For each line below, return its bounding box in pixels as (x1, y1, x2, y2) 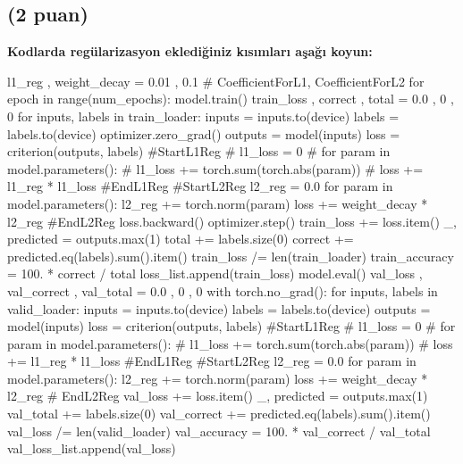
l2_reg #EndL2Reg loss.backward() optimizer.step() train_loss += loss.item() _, (7, 211, 457, 230)
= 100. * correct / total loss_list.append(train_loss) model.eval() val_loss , (7, 264, 423, 283)
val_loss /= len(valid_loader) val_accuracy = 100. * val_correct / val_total (7, 421, 431, 440)
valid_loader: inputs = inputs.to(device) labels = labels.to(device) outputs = (7, 299, 431, 318)
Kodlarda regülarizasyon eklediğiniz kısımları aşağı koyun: (7, 42, 373, 61)
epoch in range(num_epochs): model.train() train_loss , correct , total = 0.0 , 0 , (7, 89, 454, 108)
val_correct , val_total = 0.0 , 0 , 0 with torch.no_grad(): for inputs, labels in (7, 281, 438, 300)
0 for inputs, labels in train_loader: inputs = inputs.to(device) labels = (7, 106, 400, 125)
